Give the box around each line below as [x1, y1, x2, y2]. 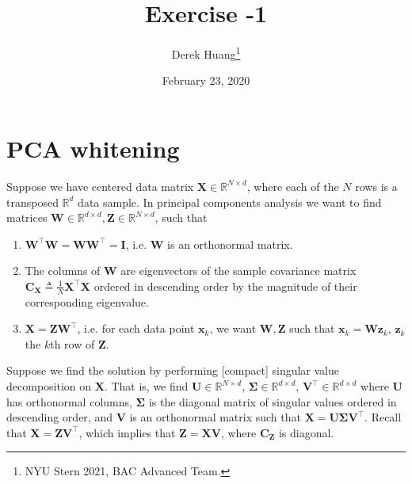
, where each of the [246, 177, 339, 194]
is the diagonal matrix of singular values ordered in [148, 393, 397, 410]
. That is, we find [104, 378, 189, 394]
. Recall [364, 409, 402, 425]
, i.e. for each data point [77, 320, 195, 337]
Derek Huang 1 [171, 44, 241, 62]
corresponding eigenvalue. [25, 293, 149, 310]
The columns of [25, 262, 101, 279]
